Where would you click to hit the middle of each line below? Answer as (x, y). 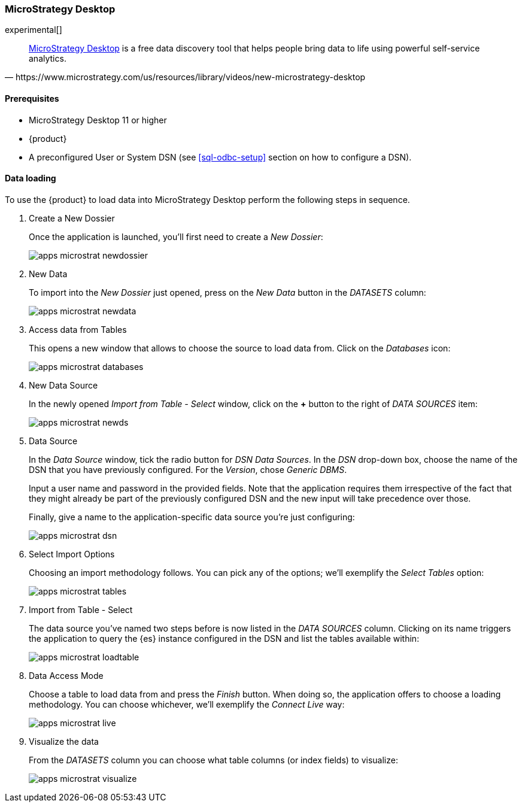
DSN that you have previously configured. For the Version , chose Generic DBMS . (188, 469)
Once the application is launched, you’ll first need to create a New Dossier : (176, 236)
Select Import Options (72, 554)
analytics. (48, 59)
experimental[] (34, 30)
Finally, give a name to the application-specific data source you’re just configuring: (192, 517)
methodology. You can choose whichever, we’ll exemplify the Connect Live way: (187, 704)
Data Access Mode (66, 675)
